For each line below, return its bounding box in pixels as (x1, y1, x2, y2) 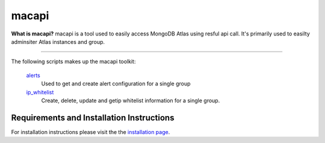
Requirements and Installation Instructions (11, 112, 175, 123)
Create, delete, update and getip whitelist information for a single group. (41, 97, 220, 104)
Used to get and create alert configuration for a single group (41, 80, 191, 87)
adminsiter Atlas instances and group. (11, 38, 105, 45)
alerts (26, 71, 40, 79)
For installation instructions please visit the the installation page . (11, 128, 170, 135)
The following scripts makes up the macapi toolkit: (11, 58, 136, 65)
